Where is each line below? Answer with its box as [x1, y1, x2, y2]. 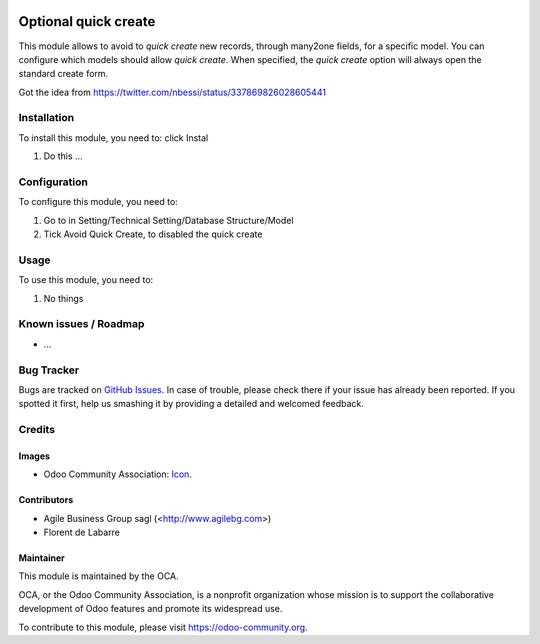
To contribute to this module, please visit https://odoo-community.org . [18, 621, 309, 633]
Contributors [18, 494, 74, 506]
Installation [18, 111, 75, 125]
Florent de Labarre [43, 526, 120, 539]
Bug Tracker [18, 363, 80, 377]
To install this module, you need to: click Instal [18, 131, 209, 144]
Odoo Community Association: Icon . [43, 468, 192, 480]
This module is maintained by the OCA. [18, 570, 179, 582]
